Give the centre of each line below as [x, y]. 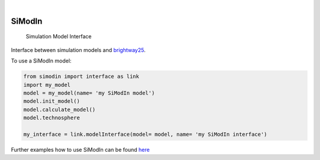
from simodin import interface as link [81, 76]
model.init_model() [52, 101]
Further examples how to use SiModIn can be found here [80, 149]
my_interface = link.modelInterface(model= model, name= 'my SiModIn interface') [145, 134]
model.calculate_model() [60, 110]
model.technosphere [52, 118]
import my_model [47, 85]
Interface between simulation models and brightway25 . [78, 50]
